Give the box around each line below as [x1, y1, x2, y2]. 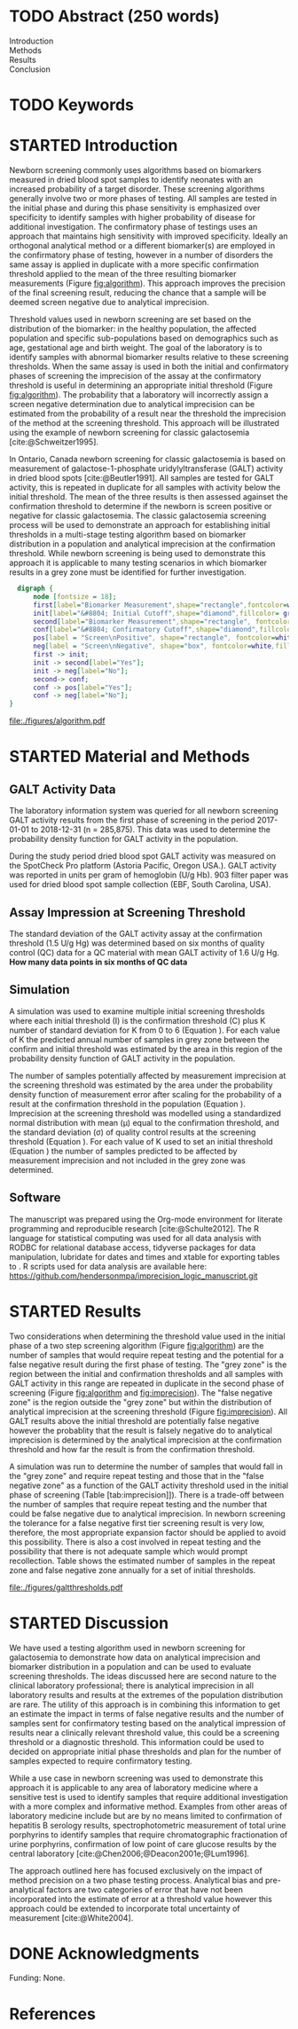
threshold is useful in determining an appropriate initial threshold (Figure [9, 380, 273, 391]
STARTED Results [9, 1302, 142, 1321]
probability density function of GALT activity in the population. [9, 1053, 236, 1064]
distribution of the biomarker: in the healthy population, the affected [9, 324, 257, 334]
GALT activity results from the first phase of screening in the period [9, 814, 255, 826]
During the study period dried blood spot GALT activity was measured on [9, 851, 277, 861]
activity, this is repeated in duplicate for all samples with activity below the [9, 482, 281, 493]
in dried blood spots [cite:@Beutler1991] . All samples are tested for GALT [9, 473, 275, 484]
